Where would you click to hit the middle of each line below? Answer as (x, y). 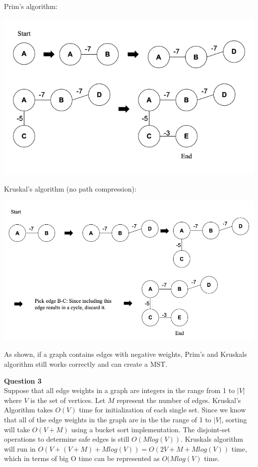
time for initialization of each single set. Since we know (162, 410)
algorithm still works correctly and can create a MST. (86, 364)
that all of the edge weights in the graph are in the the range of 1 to (108, 419)
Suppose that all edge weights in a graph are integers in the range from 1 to (120, 390)
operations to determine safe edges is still (67, 439)
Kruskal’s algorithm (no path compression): (70, 188)
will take (17, 429)
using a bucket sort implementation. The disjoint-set (151, 429)
